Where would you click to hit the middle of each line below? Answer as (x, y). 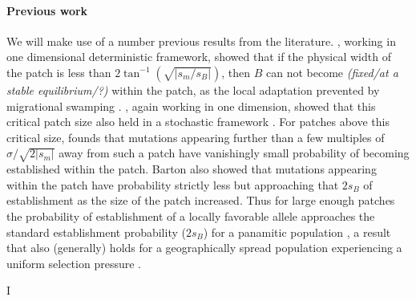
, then (236, 72)
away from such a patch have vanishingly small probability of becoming (234, 153)
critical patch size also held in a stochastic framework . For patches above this (198, 122)
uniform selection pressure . (74, 263)
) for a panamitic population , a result (297, 232)
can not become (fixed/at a (332, 72)
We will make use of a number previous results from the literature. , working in (201, 41)
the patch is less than (59, 72)
